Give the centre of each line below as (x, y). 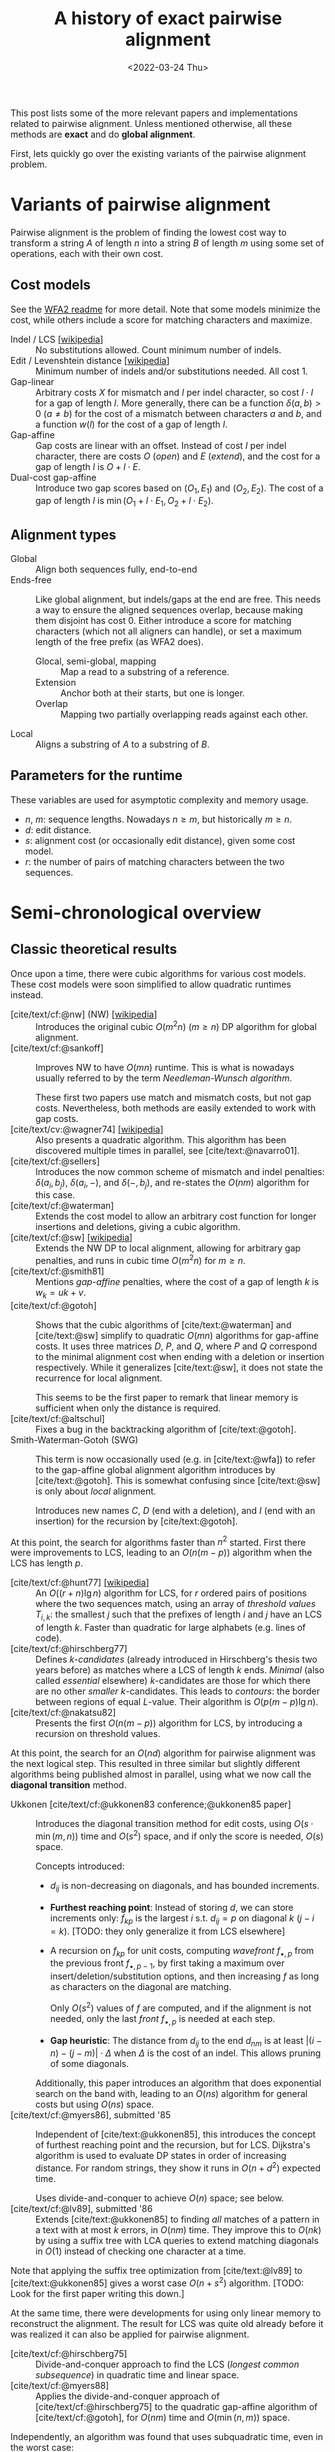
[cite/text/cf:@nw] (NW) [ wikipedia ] (84, 1014)
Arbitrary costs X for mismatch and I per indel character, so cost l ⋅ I (174, 392)
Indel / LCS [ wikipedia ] (57, 339)
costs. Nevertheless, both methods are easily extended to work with (176, 1108)
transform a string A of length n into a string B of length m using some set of (167, 243)
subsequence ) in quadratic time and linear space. (137, 2374)
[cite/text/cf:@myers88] (60, 2385)
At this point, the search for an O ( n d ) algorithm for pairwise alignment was (163, 1753)
